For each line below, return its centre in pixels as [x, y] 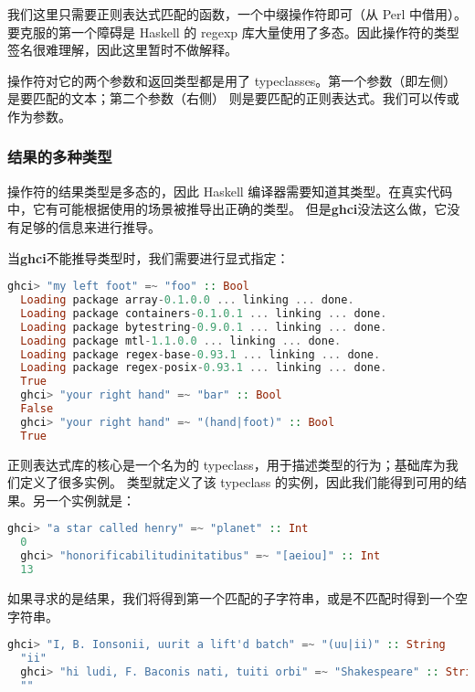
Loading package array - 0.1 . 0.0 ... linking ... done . [187, 300]
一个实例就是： [90, 500]
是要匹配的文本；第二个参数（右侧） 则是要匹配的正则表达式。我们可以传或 [233, 98]
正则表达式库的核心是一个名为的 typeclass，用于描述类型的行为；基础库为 [227, 464]
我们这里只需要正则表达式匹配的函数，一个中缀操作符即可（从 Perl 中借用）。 [237, 14]
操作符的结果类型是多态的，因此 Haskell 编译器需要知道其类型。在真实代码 [230, 191]
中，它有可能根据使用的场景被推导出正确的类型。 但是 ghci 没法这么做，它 [227, 209]
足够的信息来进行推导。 [90, 226]
